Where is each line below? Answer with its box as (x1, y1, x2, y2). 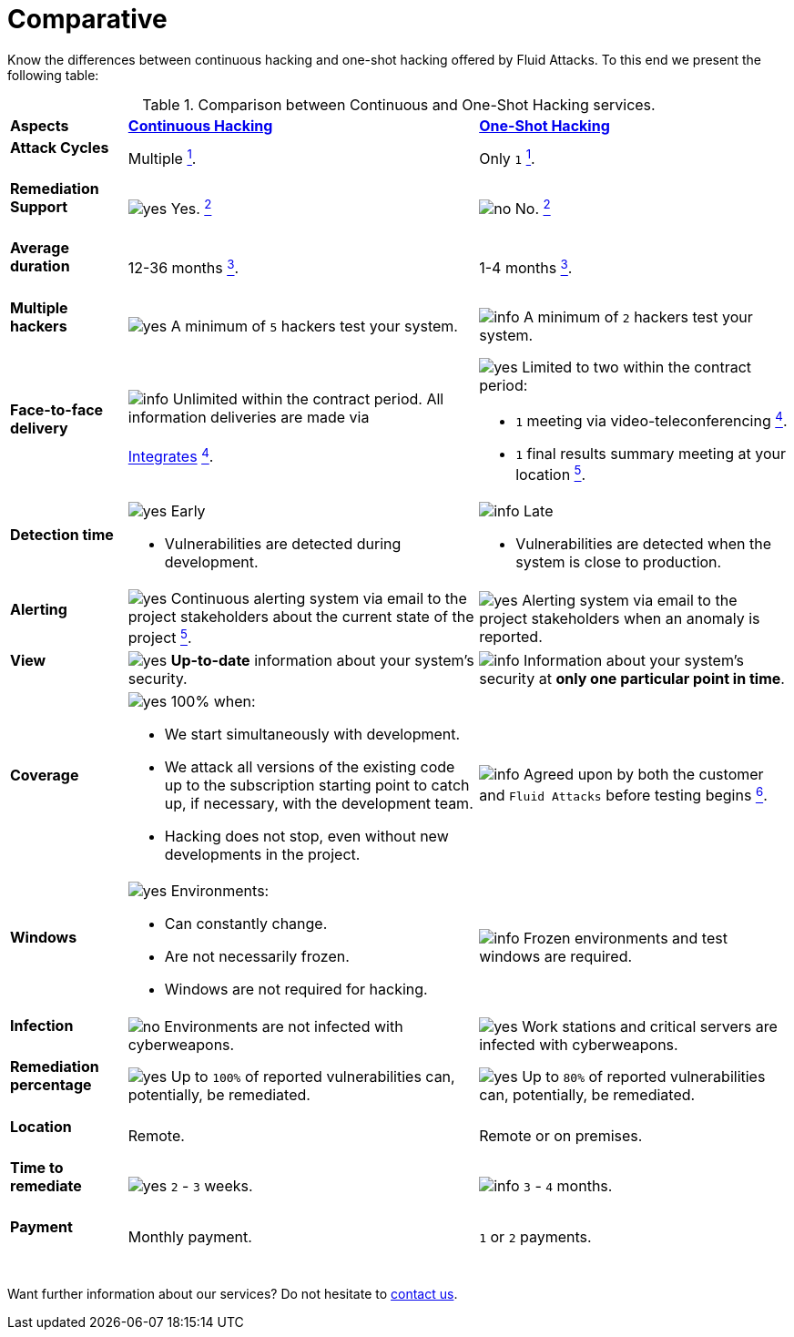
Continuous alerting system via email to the (170, 589, 467, 608)
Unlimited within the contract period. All (172, 390, 444, 409)
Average (10, 239, 69, 258)
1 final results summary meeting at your (515, 444, 786, 464)
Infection (10, 1016, 74, 1036)
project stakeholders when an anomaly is (479, 609, 760, 628)
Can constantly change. (164, 914, 328, 934)
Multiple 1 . (127, 146, 197, 168)
